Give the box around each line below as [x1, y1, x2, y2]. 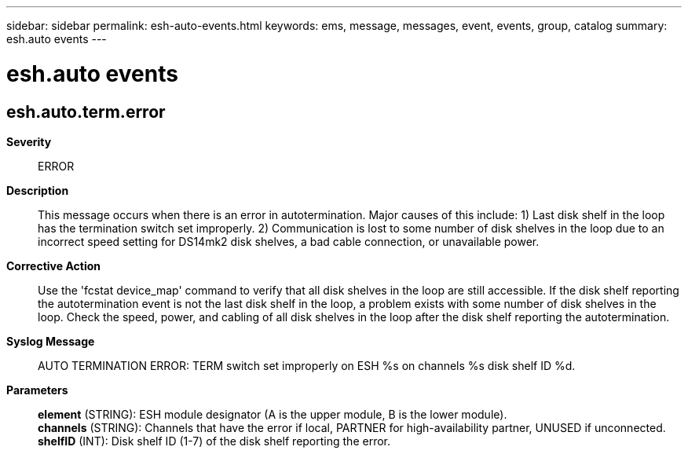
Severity [6, 134, 52, 148]
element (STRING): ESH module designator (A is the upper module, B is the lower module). [38, 407, 507, 421]
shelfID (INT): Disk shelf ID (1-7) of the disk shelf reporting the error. [38, 434, 390, 448]
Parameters [6, 383, 68, 397]
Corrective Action [6, 258, 101, 273]
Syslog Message [6, 334, 95, 348]
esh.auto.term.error [6, 101, 166, 122]
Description [6, 183, 69, 197]
